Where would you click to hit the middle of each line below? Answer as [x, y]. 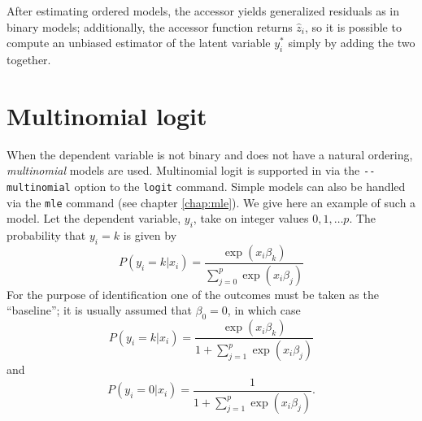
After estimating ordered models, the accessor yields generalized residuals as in [203, 11]
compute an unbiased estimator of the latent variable [139, 43]
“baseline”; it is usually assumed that [99, 310]
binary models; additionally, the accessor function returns [150, 26]
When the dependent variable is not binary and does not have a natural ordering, [210, 154]
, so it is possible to [353, 26]
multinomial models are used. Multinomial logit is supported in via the [183, 170]
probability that [46, 235]
